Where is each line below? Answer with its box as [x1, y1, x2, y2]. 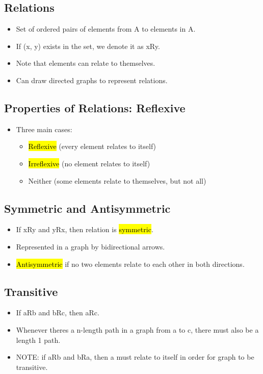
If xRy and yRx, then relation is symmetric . [16, 224, 153, 235]
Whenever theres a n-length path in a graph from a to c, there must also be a [16, 324, 259, 335]
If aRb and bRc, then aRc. [16, 307, 99, 318]
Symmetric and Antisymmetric [4, 200, 171, 216]
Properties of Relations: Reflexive [4, 99, 186, 115]
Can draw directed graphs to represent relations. [16, 74, 168, 85]
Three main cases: [16, 123, 72, 134]
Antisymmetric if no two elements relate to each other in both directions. [16, 258, 245, 269]
